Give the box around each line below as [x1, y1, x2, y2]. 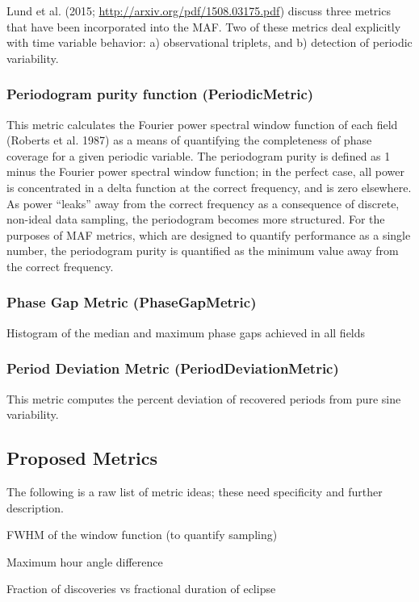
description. [6, 499, 64, 516]
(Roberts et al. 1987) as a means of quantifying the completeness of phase [6, 132, 372, 148]
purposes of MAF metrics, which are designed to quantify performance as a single [6, 226, 411, 243]
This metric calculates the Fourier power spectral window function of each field [6, 115, 398, 132]
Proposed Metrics [6, 445, 158, 470]
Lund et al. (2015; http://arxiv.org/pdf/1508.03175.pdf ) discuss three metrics [6, 2, 391, 19]
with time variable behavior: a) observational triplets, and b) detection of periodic [6, 34, 413, 51]
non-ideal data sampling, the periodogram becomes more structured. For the [6, 211, 385, 228]
